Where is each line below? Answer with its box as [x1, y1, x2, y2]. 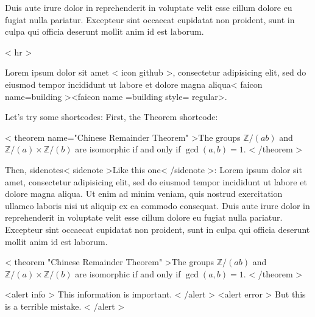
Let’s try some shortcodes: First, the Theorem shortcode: [5, 110, 218, 123]
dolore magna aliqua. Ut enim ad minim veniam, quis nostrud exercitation [5, 187, 283, 200]
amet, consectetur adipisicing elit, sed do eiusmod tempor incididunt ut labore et [5, 175, 307, 188]
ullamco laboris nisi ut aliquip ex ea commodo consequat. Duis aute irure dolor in [5, 199, 310, 212]
